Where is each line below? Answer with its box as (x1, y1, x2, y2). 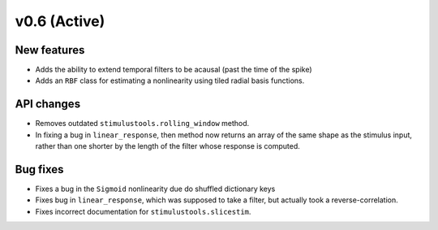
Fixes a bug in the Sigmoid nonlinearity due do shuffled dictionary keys (35, 184, 276, 194)
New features (15, 43, 85, 57)
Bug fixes (15, 163, 64, 176)
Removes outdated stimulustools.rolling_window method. (35, 119, 250, 128)
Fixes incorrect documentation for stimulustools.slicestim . (35, 206, 251, 216)
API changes (15, 98, 81, 111)
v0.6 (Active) (15, 12, 105, 30)
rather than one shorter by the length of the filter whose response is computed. (35, 141, 300, 151)
